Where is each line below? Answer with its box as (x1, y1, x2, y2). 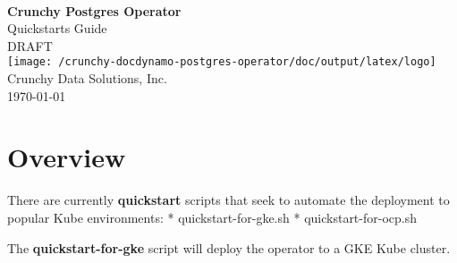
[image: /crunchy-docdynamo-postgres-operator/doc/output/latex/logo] (7, 55, 436, 69)
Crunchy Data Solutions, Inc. (7, 69, 167, 88)
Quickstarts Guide (7, 19, 107, 38)
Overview (7, 139, 126, 175)
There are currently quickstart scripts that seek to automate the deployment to (7, 191, 450, 209)
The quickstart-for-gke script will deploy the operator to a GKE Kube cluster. (7, 238, 451, 257)
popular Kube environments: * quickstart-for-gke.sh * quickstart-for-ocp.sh (7, 208, 417, 226)
